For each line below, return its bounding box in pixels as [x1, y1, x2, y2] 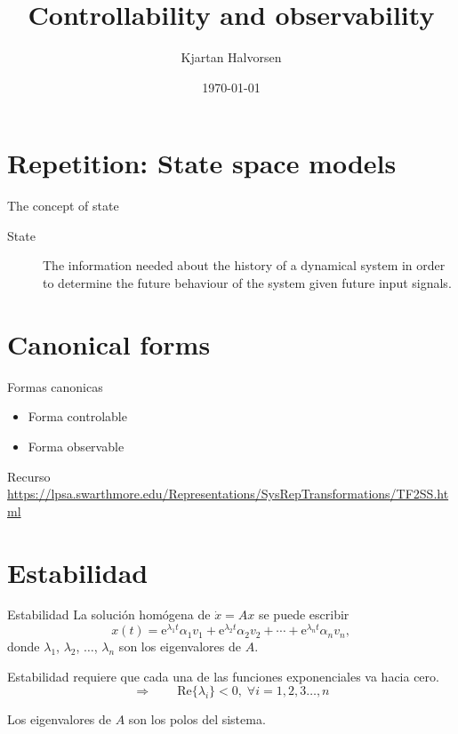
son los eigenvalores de [118, 637, 242, 656]
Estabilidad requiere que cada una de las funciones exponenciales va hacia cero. [7, 666, 439, 685]
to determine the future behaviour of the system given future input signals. [43, 274, 452, 292]
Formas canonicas [7, 377, 103, 395]
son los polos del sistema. [128, 710, 266, 729]
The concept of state [7, 196, 119, 215]
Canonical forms [7, 325, 211, 362]
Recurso [7, 467, 51, 485]
